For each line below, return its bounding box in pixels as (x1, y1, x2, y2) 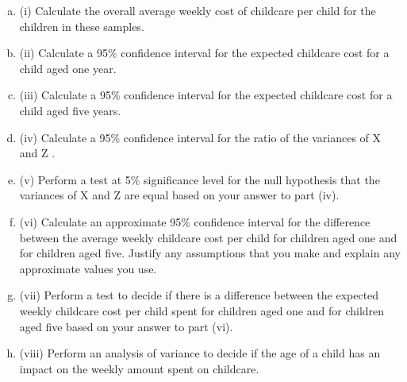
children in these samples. (19, 17, 144, 34)
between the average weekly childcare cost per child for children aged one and (19, 229, 397, 245)
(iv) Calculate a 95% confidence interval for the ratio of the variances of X (19, 129, 382, 145)
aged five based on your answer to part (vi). (19, 318, 233, 334)
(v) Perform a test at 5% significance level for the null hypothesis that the (19, 171, 380, 187)
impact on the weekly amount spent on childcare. (19, 360, 259, 376)
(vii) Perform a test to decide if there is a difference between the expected (19, 287, 379, 303)
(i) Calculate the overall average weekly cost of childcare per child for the (19, 2, 376, 18)
